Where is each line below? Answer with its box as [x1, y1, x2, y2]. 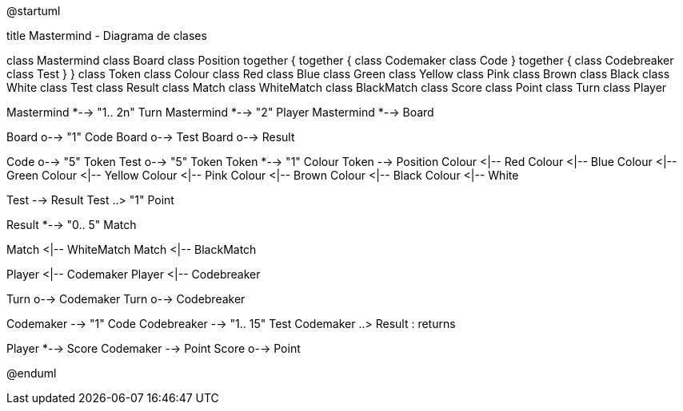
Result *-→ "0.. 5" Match [6, 218, 137, 231]
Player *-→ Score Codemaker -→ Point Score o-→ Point [6, 342, 301, 355]
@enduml [6, 366, 57, 380]
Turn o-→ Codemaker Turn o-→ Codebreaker [6, 292, 246, 306]
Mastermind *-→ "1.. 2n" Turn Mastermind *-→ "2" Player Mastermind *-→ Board [6, 105, 434, 119]
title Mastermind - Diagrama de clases [6, 29, 207, 42]
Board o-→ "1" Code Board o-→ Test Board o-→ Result [6, 130, 295, 144]
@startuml [6, 4, 61, 18]
